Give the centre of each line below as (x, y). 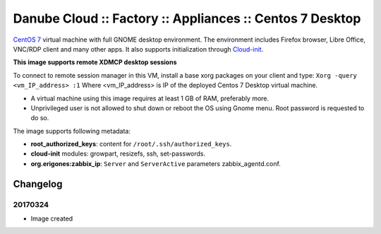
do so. (40, 118)
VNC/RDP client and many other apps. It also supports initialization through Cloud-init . (138, 49)
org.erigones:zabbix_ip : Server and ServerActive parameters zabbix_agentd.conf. (156, 163)
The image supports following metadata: (72, 131)
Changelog (38, 184)
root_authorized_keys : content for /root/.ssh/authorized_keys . (131, 144)
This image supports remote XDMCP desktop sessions (95, 62)
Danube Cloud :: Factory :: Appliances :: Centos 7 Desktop (187, 18)
